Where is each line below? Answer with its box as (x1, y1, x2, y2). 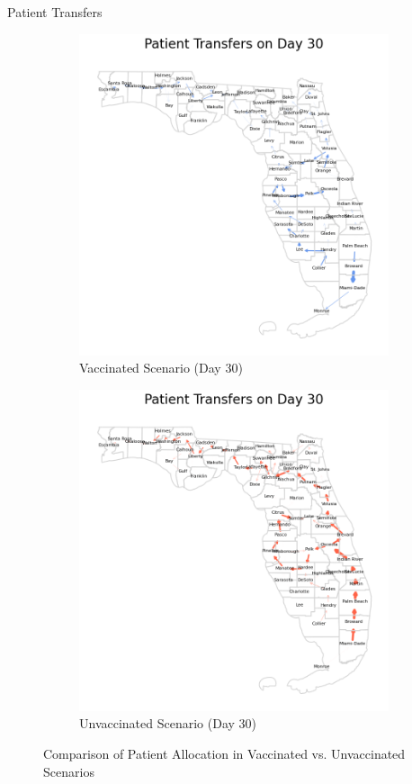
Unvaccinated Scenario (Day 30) (79, 714, 257, 733)
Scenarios (43, 761, 94, 780)
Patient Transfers (7, 3, 103, 21)
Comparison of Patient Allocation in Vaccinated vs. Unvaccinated (43, 743, 406, 762)
